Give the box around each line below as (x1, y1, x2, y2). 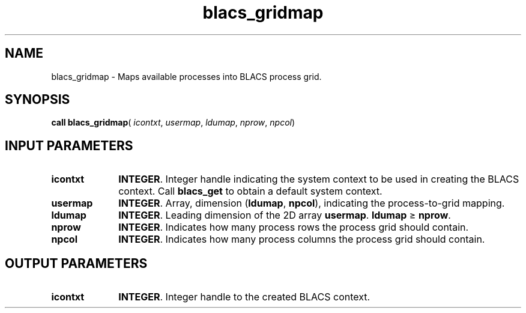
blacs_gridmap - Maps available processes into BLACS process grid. (51, 71, 322, 82)
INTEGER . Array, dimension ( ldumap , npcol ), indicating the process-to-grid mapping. (118, 197, 505, 210)
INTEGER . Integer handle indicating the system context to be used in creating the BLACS (118, 173, 519, 186)
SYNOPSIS (5, 92, 70, 108)
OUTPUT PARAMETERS (5, 255, 148, 271)
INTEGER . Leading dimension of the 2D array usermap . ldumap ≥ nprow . (118, 209, 451, 222)
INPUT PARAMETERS (5, 138, 133, 153)
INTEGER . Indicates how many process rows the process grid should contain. (118, 221, 469, 234)
